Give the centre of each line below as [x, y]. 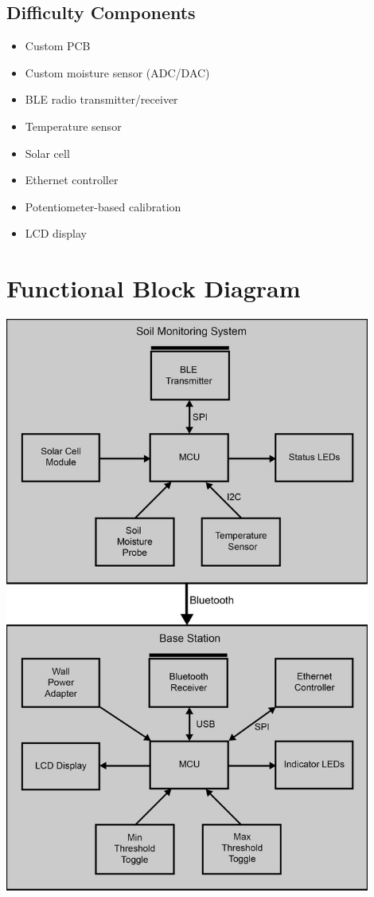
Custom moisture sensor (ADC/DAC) [117, 72]
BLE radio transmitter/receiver [101, 99]
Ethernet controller [72, 180]
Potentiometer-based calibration [103, 206]
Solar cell [47, 153]
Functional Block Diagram [154, 288]
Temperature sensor [73, 126]
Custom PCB [58, 46]
